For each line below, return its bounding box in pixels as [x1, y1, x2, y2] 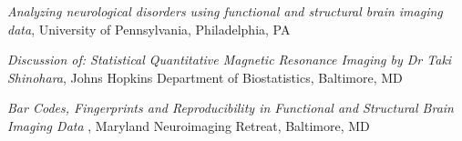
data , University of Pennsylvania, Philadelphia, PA [7, 19, 291, 38]
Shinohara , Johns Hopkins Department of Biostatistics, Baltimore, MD [7, 67, 403, 86]
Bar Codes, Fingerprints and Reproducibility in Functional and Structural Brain [7, 98, 454, 117]
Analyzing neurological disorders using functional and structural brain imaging [7, 2, 443, 20]
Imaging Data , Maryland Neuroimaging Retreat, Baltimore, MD [7, 116, 370, 135]
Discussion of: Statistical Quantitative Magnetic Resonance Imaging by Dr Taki [7, 50, 452, 69]
